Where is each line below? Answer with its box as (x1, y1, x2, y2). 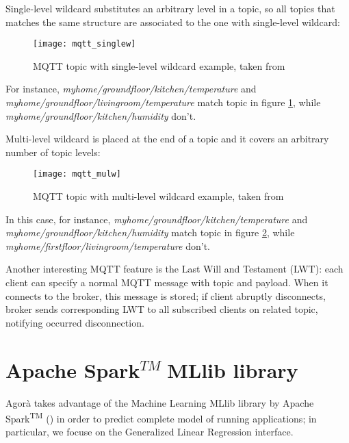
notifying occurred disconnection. (5, 315, 144, 329)
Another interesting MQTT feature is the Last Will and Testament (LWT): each (5, 262, 344, 276)
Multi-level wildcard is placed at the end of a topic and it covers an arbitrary (5, 131, 329, 146)
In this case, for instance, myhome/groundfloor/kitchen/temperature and (5, 212, 308, 226)
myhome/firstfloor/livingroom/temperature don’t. (5, 238, 211, 253)
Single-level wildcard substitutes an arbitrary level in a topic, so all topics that (5, 1, 335, 15)
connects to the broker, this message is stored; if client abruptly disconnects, (5, 288, 326, 303)
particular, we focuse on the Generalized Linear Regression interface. (5, 425, 294, 439)
